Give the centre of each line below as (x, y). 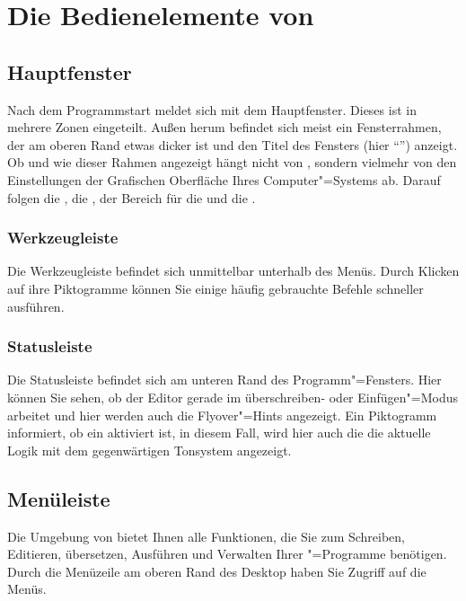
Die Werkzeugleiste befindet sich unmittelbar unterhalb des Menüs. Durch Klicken (233, 271)
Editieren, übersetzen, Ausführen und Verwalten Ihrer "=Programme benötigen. (227, 554)
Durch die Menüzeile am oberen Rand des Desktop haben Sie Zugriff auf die (217, 571)
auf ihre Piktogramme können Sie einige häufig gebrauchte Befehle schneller (215, 288)
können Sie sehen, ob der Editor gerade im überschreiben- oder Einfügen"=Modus (233, 397)
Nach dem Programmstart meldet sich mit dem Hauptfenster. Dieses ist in (212, 109)
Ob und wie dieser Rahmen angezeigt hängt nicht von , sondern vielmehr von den (232, 162)
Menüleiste (59, 498)
